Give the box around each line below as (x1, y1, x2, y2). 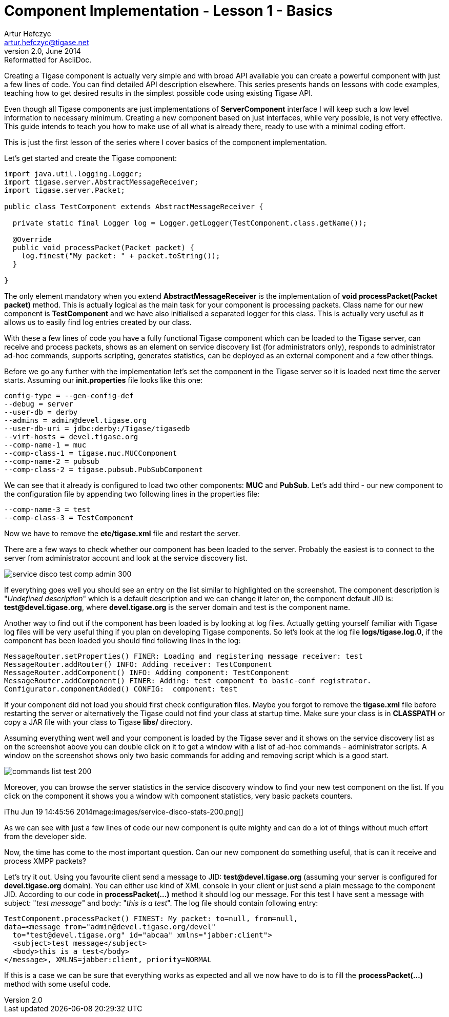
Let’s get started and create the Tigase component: (4, 153, 177, 162)
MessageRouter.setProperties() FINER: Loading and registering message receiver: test (4, 652, 363, 660)
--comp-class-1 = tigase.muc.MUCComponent (4, 449, 177, 457)
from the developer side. (4, 831, 87, 841)
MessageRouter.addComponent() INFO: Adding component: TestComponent (4, 668, 290, 677)
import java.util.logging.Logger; (4, 169, 142, 178)
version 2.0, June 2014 (4, 46, 81, 55)
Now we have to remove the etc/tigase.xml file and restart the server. (4, 528, 240, 538)
